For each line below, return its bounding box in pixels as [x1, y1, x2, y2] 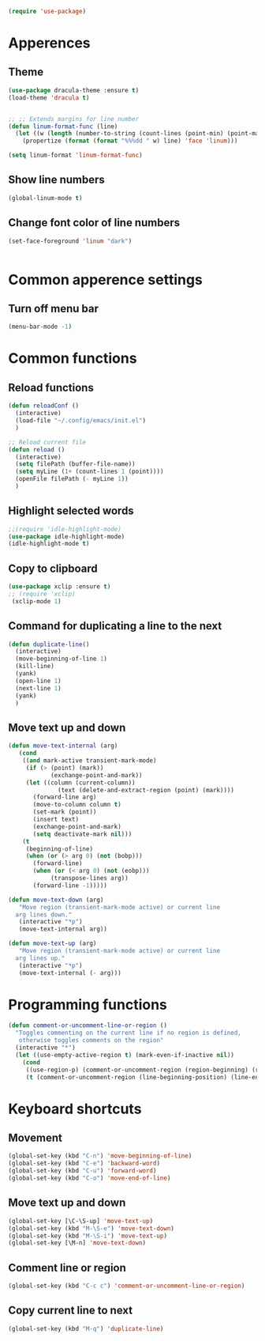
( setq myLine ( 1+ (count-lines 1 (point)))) [15, 467, 164, 476]
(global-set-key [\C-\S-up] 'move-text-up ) [8, 1217, 154, 1225]
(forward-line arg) [32, 793, 97, 802]
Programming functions [8, 995, 168, 1014]
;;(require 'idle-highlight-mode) [8, 525, 122, 533]
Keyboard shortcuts [8, 1100, 142, 1118]
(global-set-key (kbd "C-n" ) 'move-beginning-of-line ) [8, 1152, 192, 1160]
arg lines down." [15, 910, 73, 919]
